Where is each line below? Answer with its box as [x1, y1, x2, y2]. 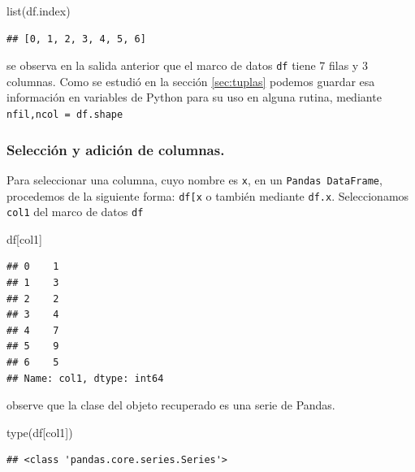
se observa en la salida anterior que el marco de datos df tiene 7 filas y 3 [6, 57, 368, 74]
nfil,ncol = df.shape [6, 109, 123, 121]
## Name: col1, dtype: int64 [6, 372, 164, 384]
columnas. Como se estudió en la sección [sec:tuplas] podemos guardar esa [6, 72, 375, 89]
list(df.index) [6, 2, 71, 19]
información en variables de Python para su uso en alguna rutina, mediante [6, 89, 382, 106]
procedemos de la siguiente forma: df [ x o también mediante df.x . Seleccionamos [6, 187, 409, 204]
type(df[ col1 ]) [6, 423, 73, 440]
